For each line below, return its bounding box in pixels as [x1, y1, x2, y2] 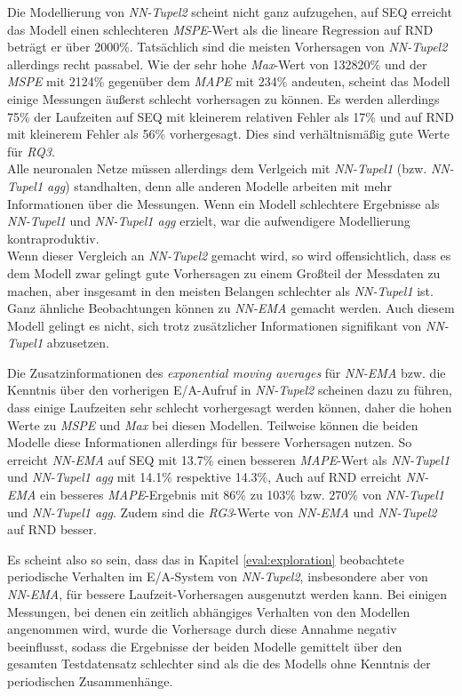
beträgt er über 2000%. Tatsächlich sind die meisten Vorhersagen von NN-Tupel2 [7, 37, 448, 56]
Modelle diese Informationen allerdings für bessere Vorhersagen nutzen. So [7, 433, 412, 452]
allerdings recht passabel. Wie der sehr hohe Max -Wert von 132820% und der [7, 54, 427, 73]
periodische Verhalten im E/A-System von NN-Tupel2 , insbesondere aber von [7, 567, 428, 586]
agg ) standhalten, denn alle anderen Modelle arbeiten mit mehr [47, 176, 392, 195]
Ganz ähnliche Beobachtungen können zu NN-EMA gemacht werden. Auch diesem [7, 299, 455, 317]
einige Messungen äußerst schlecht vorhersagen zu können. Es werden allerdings [7, 89, 440, 108]
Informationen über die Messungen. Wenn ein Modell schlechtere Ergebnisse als [7, 194, 440, 212]
